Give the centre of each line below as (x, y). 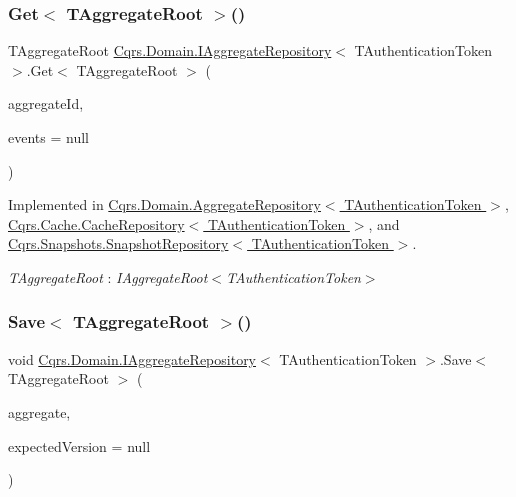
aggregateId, (46, 103)
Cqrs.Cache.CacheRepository (96, 223)
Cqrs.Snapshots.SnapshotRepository (118, 243)
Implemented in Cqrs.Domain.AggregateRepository (164, 204)
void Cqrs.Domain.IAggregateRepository (132, 358)
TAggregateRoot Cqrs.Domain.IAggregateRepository (170, 50)
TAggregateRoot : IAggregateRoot (108, 276)
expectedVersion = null (79, 445)
